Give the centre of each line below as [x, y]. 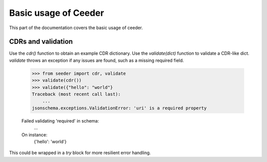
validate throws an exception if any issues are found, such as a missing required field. [96, 60]
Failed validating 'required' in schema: [60, 121]
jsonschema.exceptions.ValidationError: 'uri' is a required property [119, 108]
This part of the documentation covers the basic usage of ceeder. [76, 28]
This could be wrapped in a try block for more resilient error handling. [80, 153]
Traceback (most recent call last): [76, 94]
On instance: [34, 135]
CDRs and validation [41, 42]
